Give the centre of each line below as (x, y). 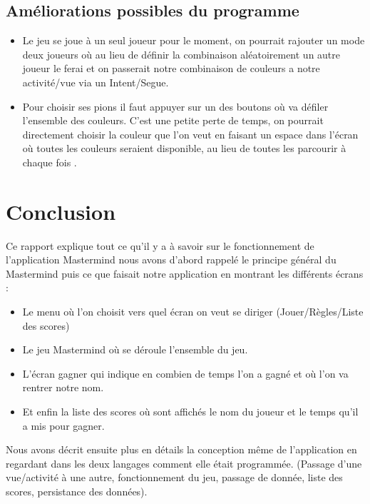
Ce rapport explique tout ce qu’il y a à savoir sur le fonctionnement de (160, 245)
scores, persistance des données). (77, 491)
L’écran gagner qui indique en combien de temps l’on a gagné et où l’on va (185, 373)
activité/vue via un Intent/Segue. (96, 82)
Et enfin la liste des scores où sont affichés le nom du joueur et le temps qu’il (190, 412)
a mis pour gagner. (63, 425)
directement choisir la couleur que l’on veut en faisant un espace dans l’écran (190, 134)
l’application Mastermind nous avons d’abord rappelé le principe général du (171, 259)
